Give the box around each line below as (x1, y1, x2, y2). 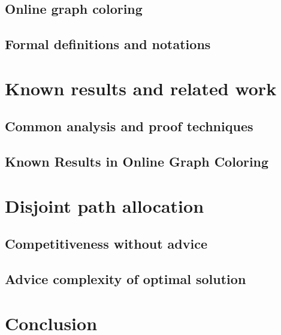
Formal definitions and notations (5, 35, 211, 53)
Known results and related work (5, 76, 277, 100)
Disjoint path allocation (5, 193, 204, 218)
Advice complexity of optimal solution (5, 270, 246, 288)
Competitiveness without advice (5, 234, 207, 253)
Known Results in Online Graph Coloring (5, 152, 269, 171)
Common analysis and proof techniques (5, 117, 253, 135)
